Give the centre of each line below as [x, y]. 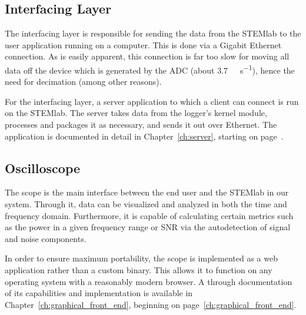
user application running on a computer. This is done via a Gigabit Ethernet [143, 44]
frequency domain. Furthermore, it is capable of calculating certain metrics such [149, 215]
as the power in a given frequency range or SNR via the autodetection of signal [148, 227]
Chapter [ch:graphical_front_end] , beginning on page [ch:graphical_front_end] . [151, 304]
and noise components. [46, 238]
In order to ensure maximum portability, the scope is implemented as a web [141, 258]
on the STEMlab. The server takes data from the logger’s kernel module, [136, 113]
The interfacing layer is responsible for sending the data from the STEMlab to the [153, 33]
